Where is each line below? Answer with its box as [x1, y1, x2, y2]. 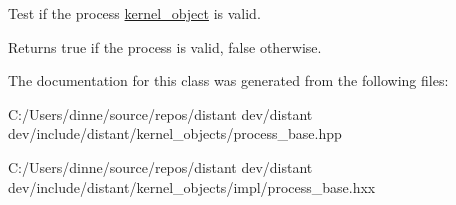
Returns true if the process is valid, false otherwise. [8, 36, 322, 57]
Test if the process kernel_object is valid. [8, 3, 261, 23]
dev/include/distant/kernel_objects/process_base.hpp [8, 123, 342, 144]
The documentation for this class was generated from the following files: [8, 70, 449, 91]
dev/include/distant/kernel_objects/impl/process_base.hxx [8, 176, 376, 197]
